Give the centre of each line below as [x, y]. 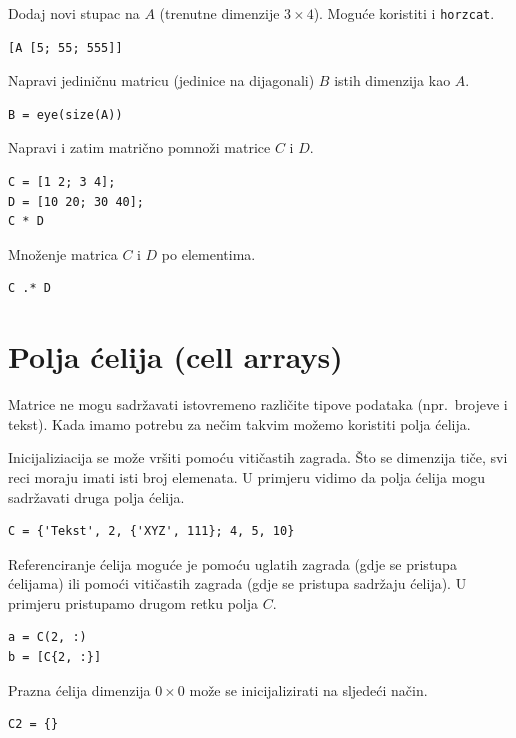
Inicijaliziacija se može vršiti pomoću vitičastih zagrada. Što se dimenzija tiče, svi [258, 457]
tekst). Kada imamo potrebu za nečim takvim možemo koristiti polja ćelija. [239, 423]
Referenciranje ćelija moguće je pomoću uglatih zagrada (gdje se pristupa [232, 563]
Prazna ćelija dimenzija [79, 689]
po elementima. [208, 253]
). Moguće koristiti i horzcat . [404, 13]
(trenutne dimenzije [219, 13]
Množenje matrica [63, 253]
